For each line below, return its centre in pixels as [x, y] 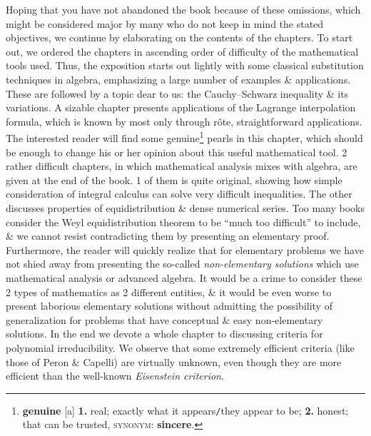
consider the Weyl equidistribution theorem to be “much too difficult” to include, [183, 222]
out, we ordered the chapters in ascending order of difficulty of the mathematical [182, 51]
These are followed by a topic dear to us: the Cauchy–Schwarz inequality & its [177, 93]
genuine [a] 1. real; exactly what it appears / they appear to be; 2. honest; [185, 410]
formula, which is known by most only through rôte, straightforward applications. [184, 121]
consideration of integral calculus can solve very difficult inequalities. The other [179, 194]
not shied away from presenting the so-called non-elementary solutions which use [182, 264]
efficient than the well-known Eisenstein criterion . [115, 376]
